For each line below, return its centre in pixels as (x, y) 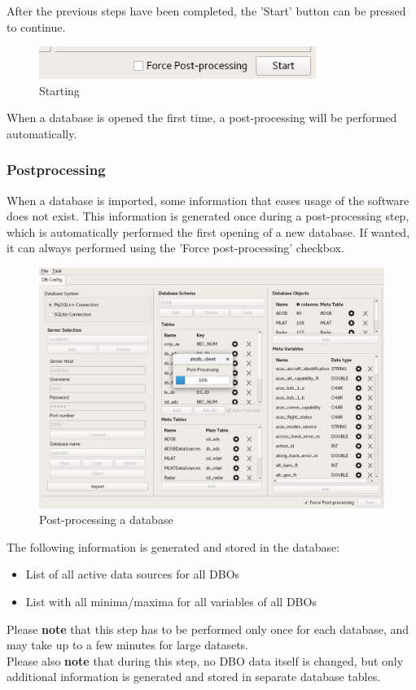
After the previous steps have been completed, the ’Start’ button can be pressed (206, 11)
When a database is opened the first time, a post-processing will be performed (202, 118)
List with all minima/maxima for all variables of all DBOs (171, 601)
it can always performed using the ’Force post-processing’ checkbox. (175, 248)
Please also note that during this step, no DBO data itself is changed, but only (205, 660)
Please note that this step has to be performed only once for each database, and (208, 629)
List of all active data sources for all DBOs (133, 574)
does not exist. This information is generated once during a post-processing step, (208, 216)
